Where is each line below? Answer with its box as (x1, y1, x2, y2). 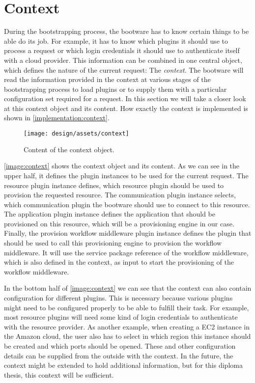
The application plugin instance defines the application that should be (4, 209, 216, 219)
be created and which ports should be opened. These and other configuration (4, 341, 236, 351)
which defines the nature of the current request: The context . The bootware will (4, 64, 244, 75)
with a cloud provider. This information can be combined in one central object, (4, 55, 242, 65)
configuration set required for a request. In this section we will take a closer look (4, 93, 246, 104)
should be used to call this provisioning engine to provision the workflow (4, 238, 222, 248)
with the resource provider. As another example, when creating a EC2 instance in (4, 321, 250, 331)
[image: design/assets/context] (24, 130, 129, 137)
